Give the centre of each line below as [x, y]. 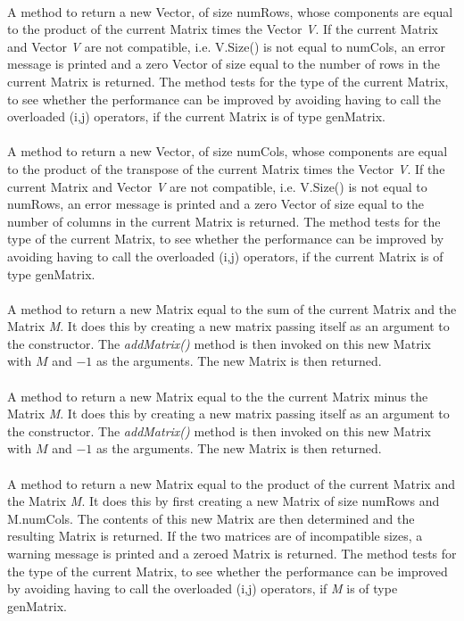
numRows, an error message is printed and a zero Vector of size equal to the [216, 204]
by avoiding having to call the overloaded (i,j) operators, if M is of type [203, 588]
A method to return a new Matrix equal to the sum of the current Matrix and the [232, 308]
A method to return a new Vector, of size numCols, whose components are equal [228, 151]
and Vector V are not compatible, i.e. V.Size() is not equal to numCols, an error [227, 46]
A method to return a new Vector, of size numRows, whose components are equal [230, 11]
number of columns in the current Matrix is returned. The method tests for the [224, 221]
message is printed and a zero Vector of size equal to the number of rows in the [224, 64]
